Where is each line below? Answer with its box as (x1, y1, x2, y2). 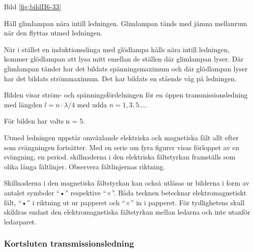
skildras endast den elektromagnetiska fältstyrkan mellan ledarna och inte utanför (4, 207, 251, 217)
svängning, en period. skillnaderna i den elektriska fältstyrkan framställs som (4, 152, 235, 162)
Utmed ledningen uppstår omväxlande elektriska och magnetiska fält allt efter (4, 132, 239, 142)
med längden (4, 99, 42, 109)
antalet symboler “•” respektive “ (4, 187, 107, 197)
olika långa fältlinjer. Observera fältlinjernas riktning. (4, 161, 165, 171)
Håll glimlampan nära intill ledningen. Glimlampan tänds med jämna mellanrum (4, 18, 247, 28)
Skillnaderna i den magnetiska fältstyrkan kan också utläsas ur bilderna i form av (4, 178, 250, 188)
